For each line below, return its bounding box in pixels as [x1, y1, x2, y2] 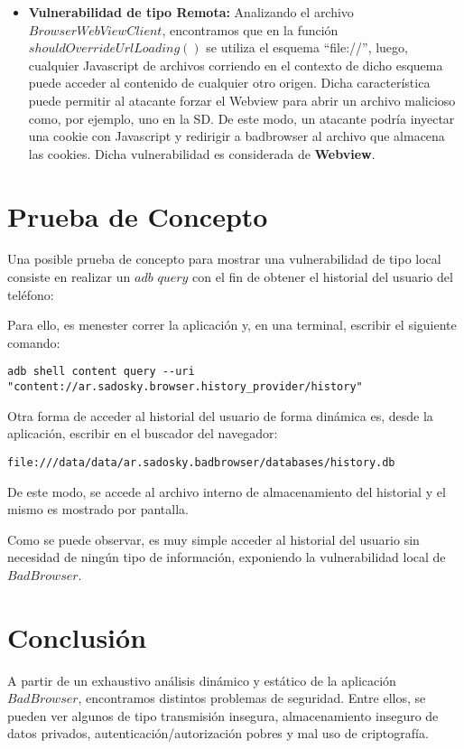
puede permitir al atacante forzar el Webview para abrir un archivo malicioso [28, 90, 456, 109]
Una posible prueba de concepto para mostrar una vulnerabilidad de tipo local [7, 249, 441, 268]
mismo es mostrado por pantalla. [7, 500, 189, 519]
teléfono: [7, 285, 54, 304]
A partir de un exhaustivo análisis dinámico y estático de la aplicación [7, 670, 396, 689]
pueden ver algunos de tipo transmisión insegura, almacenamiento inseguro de [7, 706, 439, 725]
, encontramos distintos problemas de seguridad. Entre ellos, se [78, 688, 426, 707]
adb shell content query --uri [7, 365, 195, 379]
